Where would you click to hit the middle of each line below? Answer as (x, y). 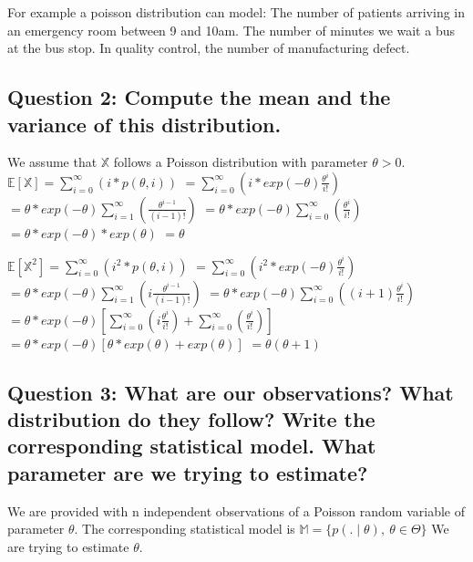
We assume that (52, 162)
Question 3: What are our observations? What (231, 392)
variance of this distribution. (144, 124)
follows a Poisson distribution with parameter (241, 162)
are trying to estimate (68, 546)
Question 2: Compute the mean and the (199, 97)
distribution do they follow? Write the (191, 418)
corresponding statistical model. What (192, 446)
